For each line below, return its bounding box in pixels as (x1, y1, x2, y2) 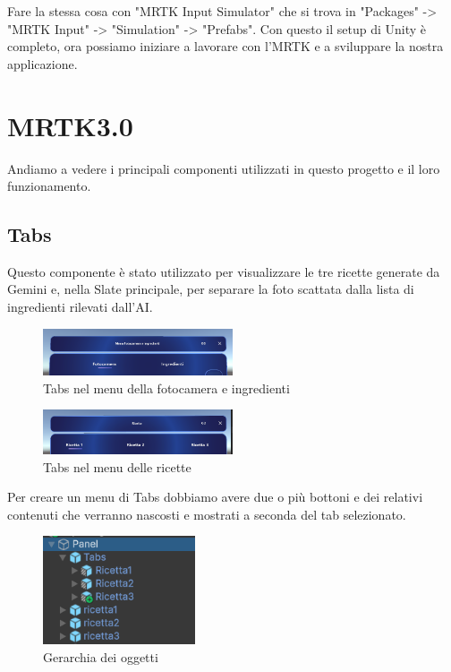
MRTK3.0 (7, 107, 133, 143)
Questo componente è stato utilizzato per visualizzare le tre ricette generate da (7, 262, 440, 280)
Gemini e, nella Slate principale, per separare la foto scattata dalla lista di (7, 280, 414, 298)
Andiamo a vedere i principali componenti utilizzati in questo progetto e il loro (7, 159, 440, 177)
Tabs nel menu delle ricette (43, 457, 191, 476)
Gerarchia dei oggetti (43, 647, 158, 666)
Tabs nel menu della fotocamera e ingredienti (43, 378, 290, 397)
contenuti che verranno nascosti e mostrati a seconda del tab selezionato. (7, 504, 406, 523)
